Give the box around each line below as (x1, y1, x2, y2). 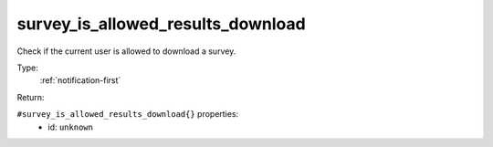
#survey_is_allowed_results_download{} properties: (16, 109, 239, 120)
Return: (16, 91, 45, 102)
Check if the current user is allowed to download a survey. (16, 46, 236, 57)
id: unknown (47, 121, 93, 132)
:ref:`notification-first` (39, 75, 121, 86)
